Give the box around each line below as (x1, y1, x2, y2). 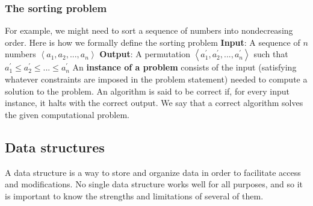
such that (253, 48, 288, 60)
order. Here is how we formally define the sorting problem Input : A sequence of (5, 36, 300, 48)
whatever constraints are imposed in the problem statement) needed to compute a (5, 73, 308, 85)
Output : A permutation (99, 48, 190, 60)
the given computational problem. (5, 108, 129, 120)
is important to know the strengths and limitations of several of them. (5, 189, 264, 202)
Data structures (5, 137, 105, 156)
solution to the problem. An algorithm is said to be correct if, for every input (5, 84, 290, 97)
